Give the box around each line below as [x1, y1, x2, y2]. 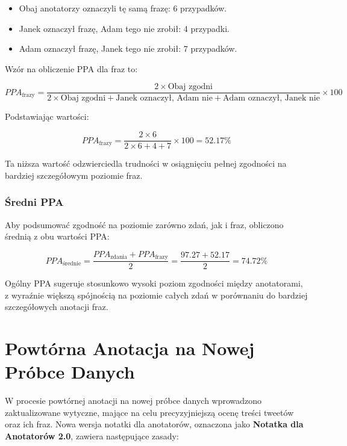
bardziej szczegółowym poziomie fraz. [5, 169, 143, 181]
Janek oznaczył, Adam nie [116, 94, 213, 103]
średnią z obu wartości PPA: [5, 230, 110, 243]
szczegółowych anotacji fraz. [5, 300, 108, 313]
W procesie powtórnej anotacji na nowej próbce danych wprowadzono [5, 394, 262, 407]
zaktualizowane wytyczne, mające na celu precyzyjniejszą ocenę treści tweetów [5, 406, 294, 418]
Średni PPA [5, 194, 64, 209]
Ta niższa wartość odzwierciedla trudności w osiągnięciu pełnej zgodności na [5, 157, 287, 170]
